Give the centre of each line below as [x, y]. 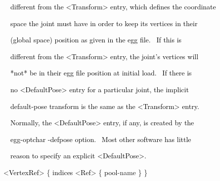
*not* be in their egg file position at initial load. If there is [101, 73]
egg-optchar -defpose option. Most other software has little [101, 139]
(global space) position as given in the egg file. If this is [96, 40]
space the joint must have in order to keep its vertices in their [104, 23]
